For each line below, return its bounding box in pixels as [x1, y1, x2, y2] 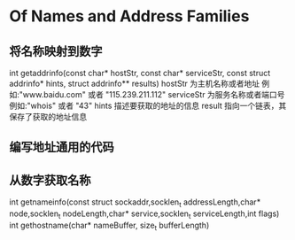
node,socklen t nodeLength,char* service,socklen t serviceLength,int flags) [9, 208, 280, 221]
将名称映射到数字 [9, 43, 103, 58]
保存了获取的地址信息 [9, 112, 87, 121]
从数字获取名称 [9, 173, 91, 188]
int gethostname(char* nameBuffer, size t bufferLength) [9, 220, 210, 232]
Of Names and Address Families [9, 6, 250, 27]
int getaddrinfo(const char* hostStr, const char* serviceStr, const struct [9, 68, 271, 78]
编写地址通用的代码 [9, 140, 114, 155]
